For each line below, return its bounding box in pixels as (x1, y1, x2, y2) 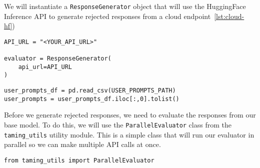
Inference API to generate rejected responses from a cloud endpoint (4, 10, 211, 21)
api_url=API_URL (18, 63, 72, 70)
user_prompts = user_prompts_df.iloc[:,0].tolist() (4, 95, 179, 102)
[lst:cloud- (214, 10, 244, 21)
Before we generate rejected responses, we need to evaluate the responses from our (4, 109, 256, 120)
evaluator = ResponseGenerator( (4, 55, 111, 62)
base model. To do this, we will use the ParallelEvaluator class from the (4, 119, 231, 130)
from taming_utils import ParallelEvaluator (4, 156, 154, 164)
